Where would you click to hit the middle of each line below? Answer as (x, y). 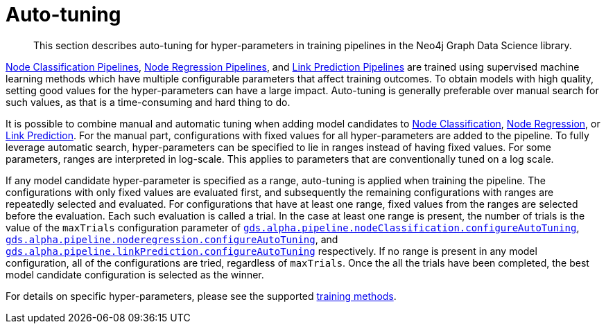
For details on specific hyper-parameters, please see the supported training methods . (201, 296)
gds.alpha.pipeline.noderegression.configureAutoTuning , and (172, 239)
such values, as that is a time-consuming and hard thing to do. (148, 102)
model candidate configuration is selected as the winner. (135, 274)
